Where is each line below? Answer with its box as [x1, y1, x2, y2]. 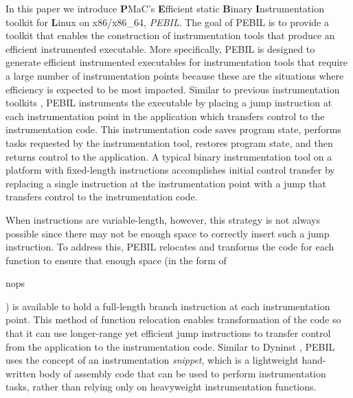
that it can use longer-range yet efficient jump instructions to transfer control [5, 326, 331, 340]
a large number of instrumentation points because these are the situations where [5, 68, 344, 82]
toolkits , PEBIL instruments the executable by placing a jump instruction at [5, 95, 332, 110]
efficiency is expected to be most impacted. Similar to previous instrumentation [5, 82, 340, 96]
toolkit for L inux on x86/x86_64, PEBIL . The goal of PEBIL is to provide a [5, 14, 329, 29]
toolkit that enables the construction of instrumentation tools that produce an [5, 28, 335, 43]
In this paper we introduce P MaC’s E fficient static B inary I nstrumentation [5, 1, 324, 15]
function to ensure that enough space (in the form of [5, 253, 227, 267]
